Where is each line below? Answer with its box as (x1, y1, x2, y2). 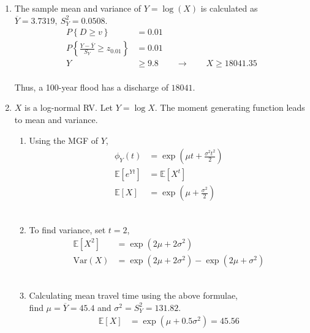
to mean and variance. (14, 113, 98, 126)
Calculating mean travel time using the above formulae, (29, 289, 238, 302)
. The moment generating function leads (154, 101, 305, 114)
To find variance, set (29, 223, 106, 236)
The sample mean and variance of (14, 2, 142, 14)
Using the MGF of (29, 133, 98, 146)
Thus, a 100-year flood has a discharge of (14, 80, 168, 93)
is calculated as (200, 2, 258, 14)
